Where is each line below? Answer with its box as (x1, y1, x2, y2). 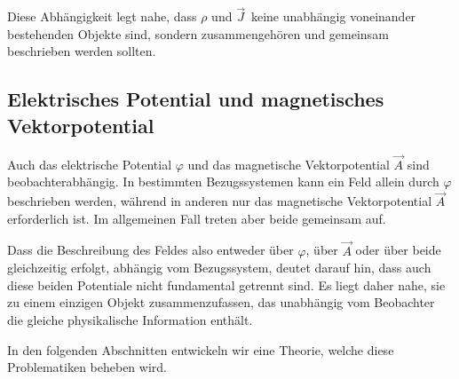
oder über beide (355, 241, 441, 259)
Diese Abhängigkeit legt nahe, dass (7, 7, 197, 26)
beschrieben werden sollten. (7, 42, 156, 60)
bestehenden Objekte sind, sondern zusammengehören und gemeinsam (7, 24, 389, 43)
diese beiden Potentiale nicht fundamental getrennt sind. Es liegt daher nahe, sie (7, 275, 446, 294)
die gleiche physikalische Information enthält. (7, 311, 253, 328)
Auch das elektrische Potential (7, 154, 172, 173)
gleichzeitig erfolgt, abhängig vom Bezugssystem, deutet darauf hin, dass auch (7, 258, 431, 277)
